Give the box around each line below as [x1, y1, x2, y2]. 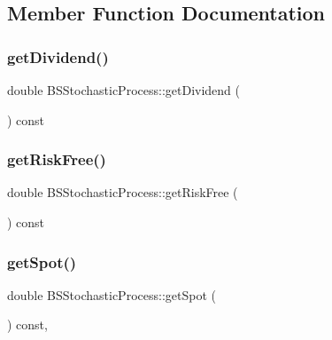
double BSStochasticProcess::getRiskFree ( [7, 183, 238, 202]
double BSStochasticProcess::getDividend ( [7, 81, 240, 99]
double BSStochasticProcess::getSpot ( [7, 285, 216, 304]
